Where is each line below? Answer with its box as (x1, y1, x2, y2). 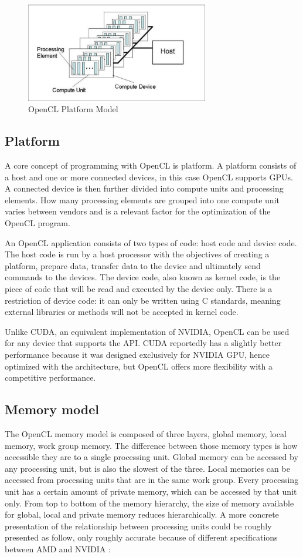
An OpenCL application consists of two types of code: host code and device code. (5, 236, 297, 249)
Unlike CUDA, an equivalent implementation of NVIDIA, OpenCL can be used (5, 325, 290, 337)
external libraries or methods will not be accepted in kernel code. (5, 306, 239, 318)
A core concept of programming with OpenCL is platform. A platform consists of (5, 159, 297, 172)
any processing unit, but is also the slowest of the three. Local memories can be (5, 462, 290, 474)
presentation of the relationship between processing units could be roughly (5, 519, 272, 532)
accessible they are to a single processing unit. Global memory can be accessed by (5, 451, 298, 463)
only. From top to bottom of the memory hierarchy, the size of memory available (5, 496, 294, 509)
